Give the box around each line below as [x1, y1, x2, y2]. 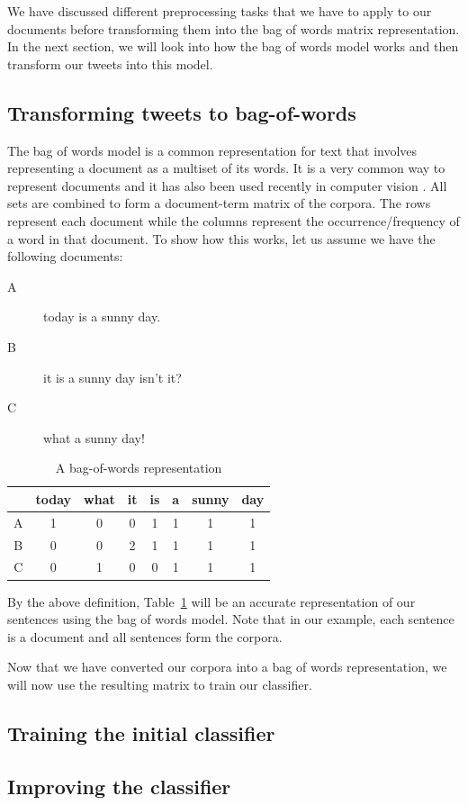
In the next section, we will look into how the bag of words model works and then [7, 37, 459, 56]
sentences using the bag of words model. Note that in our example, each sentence [7, 610, 454, 629]
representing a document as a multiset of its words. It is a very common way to [7, 158, 445, 177]
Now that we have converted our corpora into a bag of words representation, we [7, 657, 447, 676]
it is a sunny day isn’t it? [43, 367, 182, 386]
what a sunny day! [43, 428, 145, 447]
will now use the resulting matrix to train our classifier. [7, 674, 312, 693]
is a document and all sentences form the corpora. [7, 627, 283, 646]
